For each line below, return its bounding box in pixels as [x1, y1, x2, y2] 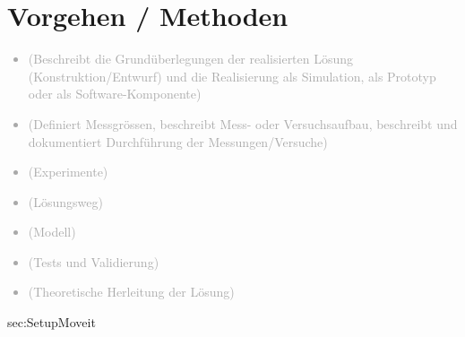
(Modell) [28, 222, 76, 241]
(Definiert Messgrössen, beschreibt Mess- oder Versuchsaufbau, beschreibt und [28, 114, 458, 133]
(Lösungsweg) [28, 192, 103, 211]
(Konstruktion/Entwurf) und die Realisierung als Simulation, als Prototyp [28, 66, 436, 85]
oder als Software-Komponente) [28, 84, 202, 103]
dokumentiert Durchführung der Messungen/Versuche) [28, 132, 328, 151]
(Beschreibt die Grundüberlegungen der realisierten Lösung [28, 49, 354, 68]
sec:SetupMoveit [7, 313, 96, 332]
